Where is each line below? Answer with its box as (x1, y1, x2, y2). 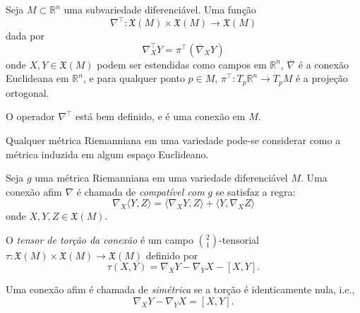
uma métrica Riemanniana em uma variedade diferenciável (35, 170, 288, 185)
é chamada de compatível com (76, 184, 205, 199)
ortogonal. (6, 85, 49, 100)
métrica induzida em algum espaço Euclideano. (6, 146, 209, 161)
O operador (6, 109, 55, 124)
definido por (145, 247, 198, 262)
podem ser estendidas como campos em (97, 57, 267, 71)
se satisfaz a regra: (215, 184, 296, 199)
